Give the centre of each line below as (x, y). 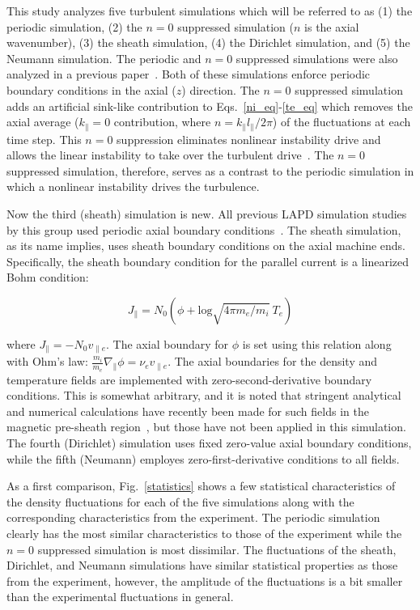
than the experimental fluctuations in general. (120, 597)
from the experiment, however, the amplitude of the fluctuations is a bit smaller (205, 580)
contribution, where (162, 122)
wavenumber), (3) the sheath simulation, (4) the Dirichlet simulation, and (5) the (208, 42)
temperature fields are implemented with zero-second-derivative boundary (189, 379)
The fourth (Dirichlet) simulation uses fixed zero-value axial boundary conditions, (209, 443)
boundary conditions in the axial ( (91, 89)
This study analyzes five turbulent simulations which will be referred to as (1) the (210, 11)
